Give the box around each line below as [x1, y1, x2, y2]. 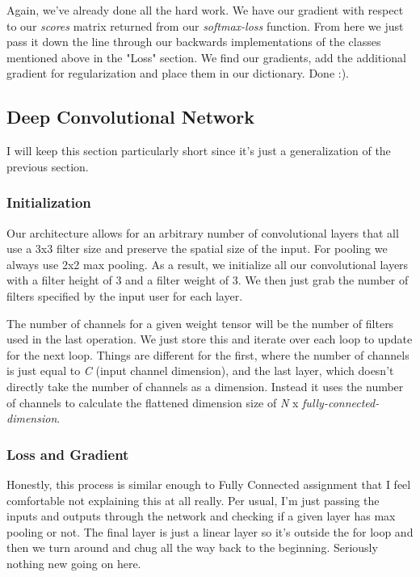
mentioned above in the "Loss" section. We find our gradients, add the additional [6, 48, 406, 65]
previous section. [6, 158, 89, 175]
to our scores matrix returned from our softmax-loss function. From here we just [6, 17, 404, 34]
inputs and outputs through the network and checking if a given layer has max [6, 508, 396, 524]
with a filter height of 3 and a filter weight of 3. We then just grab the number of [6, 272, 409, 288]
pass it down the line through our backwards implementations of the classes [6, 33, 381, 50]
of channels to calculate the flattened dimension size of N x [6, 394, 299, 411]
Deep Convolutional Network [6, 104, 254, 129]
